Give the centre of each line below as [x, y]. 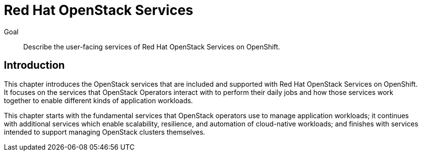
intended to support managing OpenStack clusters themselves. [105, 132]
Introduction [34, 65]
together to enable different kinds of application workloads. [99, 100]
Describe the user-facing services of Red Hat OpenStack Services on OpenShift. [152, 46]
